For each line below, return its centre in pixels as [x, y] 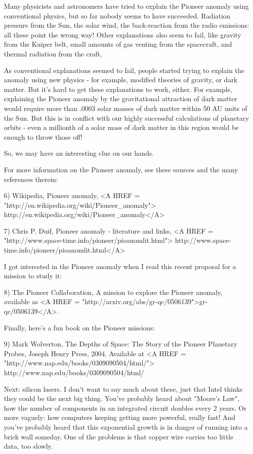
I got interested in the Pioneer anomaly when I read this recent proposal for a [120, 266]
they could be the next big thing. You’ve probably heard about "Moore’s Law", [122, 398]
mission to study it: [33, 276]
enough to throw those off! [43, 136]
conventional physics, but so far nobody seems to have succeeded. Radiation [117, 15]
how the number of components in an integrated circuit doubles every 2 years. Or [125, 408]
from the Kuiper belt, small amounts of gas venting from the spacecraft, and [118, 44]
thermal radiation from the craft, [53, 53]
